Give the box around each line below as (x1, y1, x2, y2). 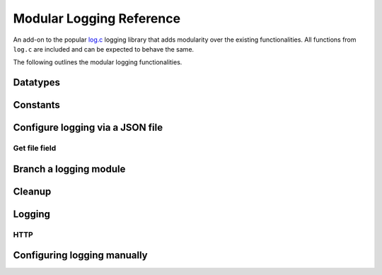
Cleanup (13, 185, 52, 197)
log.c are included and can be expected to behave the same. (13, 45, 195, 53)
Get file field (13, 144, 57, 153)
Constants (13, 99, 60, 111)
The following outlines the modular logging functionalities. (13, 58, 183, 66)
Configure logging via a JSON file (13, 122, 163, 134)
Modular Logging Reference (13, 11, 180, 26)
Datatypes (13, 76, 60, 88)
